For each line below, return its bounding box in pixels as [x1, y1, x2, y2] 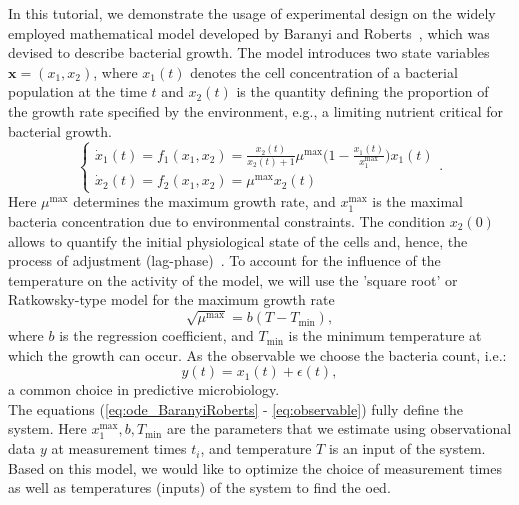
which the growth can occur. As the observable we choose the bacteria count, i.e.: [8, 344, 507, 365]
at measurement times [51, 438, 187, 459]
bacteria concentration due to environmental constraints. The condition [8, 210, 446, 231]
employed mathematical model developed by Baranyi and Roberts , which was [8, 22, 490, 43]
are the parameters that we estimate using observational [166, 418, 512, 439]
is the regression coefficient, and [59, 325, 254, 346]
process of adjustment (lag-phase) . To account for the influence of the [8, 250, 441, 271]
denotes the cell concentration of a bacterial [190, 61, 458, 82]
